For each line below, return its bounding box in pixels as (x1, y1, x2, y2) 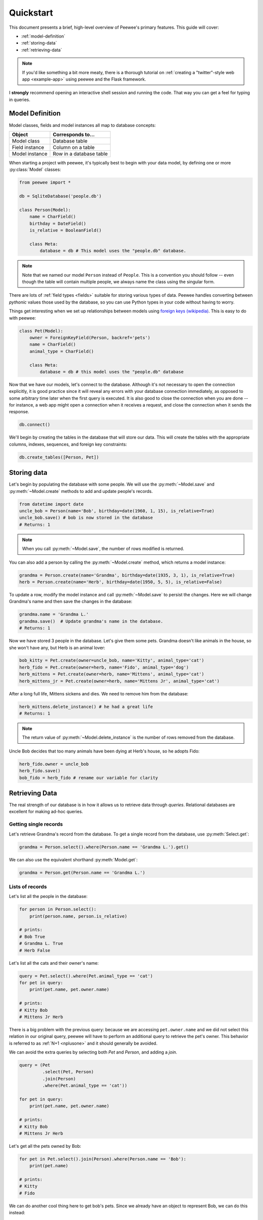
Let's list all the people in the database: (9, 894, 88, 899)
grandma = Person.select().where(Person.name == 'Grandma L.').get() (19, 844, 189, 850)
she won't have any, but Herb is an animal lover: (9, 645, 106, 651)
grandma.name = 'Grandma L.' (19, 611, 89, 617)
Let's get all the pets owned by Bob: (9, 1143, 81, 1149)
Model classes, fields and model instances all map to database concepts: (9, 122, 156, 128)
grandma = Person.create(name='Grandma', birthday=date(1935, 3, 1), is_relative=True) (19, 572, 235, 578)
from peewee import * (19, 180, 71, 185)
